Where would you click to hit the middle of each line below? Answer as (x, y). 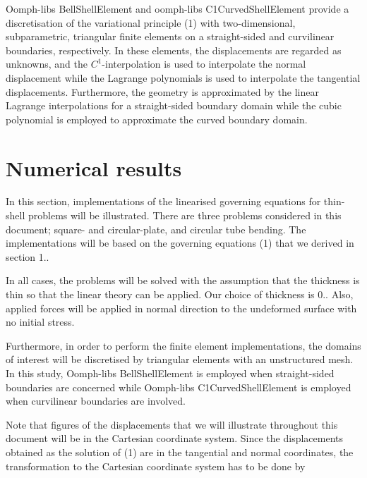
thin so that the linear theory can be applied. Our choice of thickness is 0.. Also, (180, 294)
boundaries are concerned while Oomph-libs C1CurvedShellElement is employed (179, 387)
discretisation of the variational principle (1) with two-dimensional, (151, 22)
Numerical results (94, 167)
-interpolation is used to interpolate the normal (204, 64)
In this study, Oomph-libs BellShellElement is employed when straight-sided (170, 373)
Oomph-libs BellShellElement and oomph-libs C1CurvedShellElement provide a (178, 8)
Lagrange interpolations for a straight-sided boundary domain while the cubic (174, 105)
